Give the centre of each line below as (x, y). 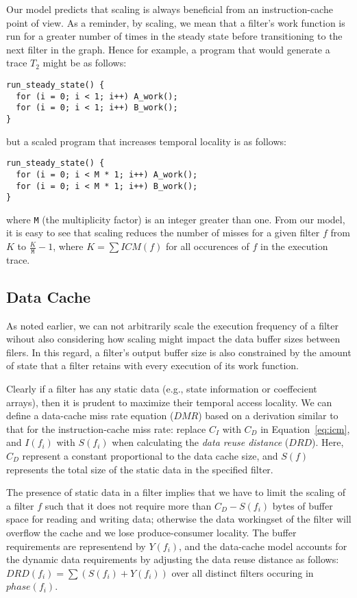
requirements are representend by (76, 546)
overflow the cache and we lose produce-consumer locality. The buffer (151, 532)
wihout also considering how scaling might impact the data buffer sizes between (173, 339)
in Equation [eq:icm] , (305, 428)
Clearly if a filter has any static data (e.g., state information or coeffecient (162, 389)
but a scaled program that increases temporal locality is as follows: (146, 141)
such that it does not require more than (128, 505)
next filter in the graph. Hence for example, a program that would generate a (168, 49)
